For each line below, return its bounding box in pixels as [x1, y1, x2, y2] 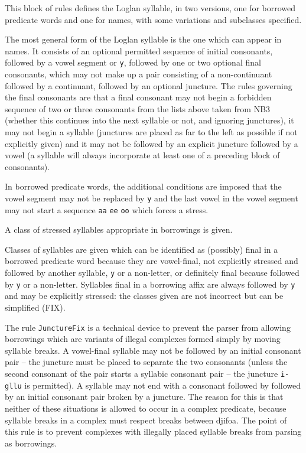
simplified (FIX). [5, 301, 66, 313]
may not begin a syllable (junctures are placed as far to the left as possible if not [5, 126, 298, 138]
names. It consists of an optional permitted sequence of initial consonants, [5, 44, 273, 57]
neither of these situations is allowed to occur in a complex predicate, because [5, 402, 287, 414]
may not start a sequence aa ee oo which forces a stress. [5, 203, 209, 216]
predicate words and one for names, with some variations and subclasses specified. [5, 13, 302, 25]
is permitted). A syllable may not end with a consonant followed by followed [24, 379, 301, 391]
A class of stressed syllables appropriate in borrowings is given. [5, 223, 233, 236]
